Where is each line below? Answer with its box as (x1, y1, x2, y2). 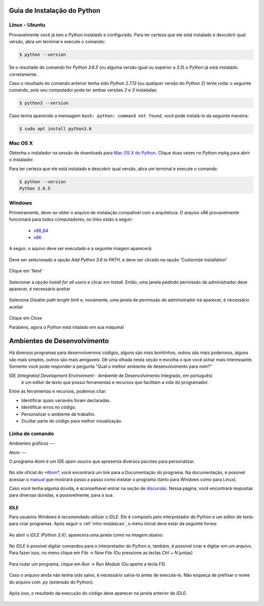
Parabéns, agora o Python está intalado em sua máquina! (9, 324, 124, 330)
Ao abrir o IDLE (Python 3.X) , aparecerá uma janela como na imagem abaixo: (9, 532, 164, 538)
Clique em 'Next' (9, 268, 43, 274)
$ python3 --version (19, 101, 68, 106)
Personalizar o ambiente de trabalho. (21, 411, 96, 417)
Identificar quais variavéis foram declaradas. (21, 397, 111, 403)
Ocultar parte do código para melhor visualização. (21, 418, 122, 424)
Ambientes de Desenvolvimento (9, 337, 109, 345)
